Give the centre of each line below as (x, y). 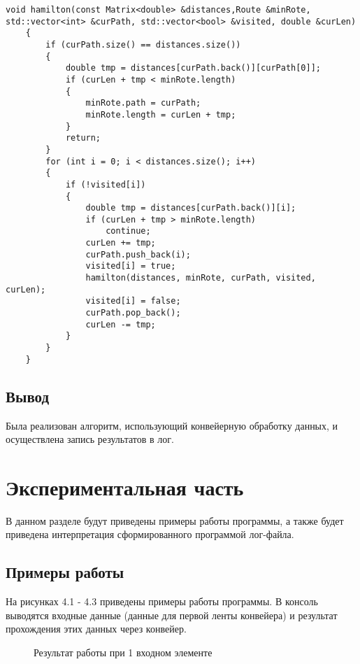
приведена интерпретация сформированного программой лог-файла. (150, 534)
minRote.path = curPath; (143, 103)
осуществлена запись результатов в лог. (90, 439)
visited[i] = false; (133, 301)
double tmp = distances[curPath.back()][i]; (191, 208)
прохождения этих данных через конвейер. (96, 629)
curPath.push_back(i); (138, 254)
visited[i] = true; (131, 266)
